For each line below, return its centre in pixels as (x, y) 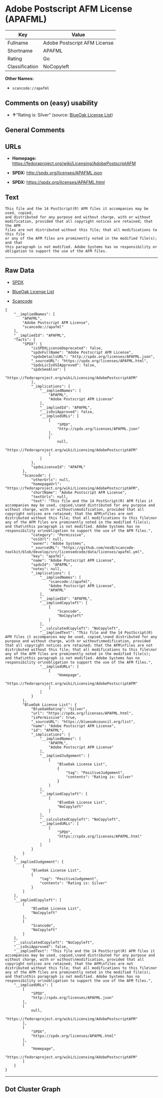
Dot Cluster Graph (33, 1089)
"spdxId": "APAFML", (52, 565)
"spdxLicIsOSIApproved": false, (64, 365)
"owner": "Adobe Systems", (58, 543)
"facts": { (25, 340)
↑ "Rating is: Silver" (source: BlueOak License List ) (62, 115)
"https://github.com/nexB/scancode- (98, 548)
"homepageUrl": (46, 484)
